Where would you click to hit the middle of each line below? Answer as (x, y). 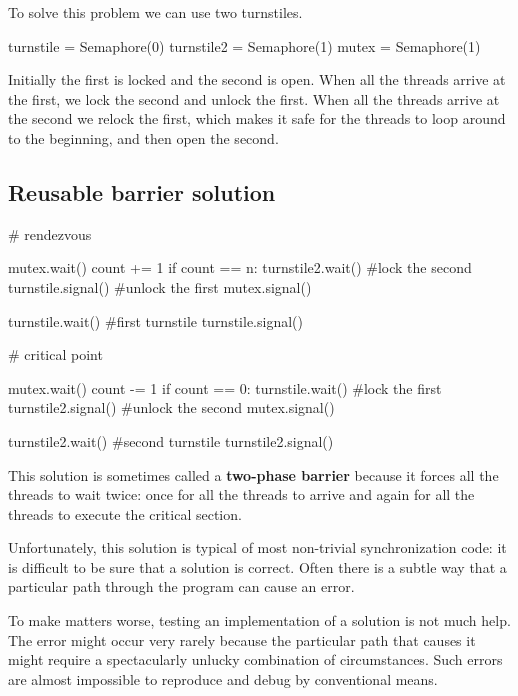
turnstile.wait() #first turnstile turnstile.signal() (155, 320)
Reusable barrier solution (142, 191)
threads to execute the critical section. (125, 513)
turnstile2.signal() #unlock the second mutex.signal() (171, 407)
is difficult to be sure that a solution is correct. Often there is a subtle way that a (257, 566)
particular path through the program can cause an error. (181, 586)
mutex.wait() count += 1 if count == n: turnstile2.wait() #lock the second (240, 267)
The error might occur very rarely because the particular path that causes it (242, 639)
